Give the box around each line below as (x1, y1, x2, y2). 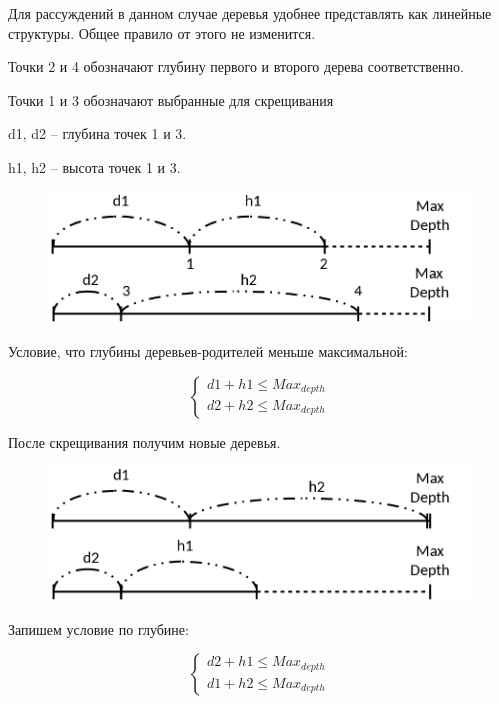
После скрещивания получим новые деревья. (8, 431, 281, 452)
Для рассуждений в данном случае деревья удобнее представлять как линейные (8, 3, 492, 23)
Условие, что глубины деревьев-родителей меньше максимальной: (8, 340, 408, 361)
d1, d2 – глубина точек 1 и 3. (8, 123, 187, 144)
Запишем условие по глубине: (8, 618, 189, 639)
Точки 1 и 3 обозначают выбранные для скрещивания (8, 89, 334, 110)
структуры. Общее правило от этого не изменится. (8, 22, 316, 43)
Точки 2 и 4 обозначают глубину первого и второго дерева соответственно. (8, 56, 464, 77)
